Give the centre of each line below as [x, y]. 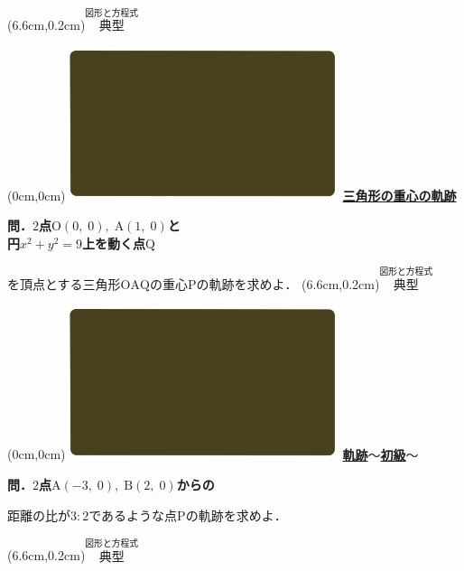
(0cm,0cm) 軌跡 [188, 454]
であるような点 [133, 515]
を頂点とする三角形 [64, 283]
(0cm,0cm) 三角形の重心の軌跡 [232, 195]
